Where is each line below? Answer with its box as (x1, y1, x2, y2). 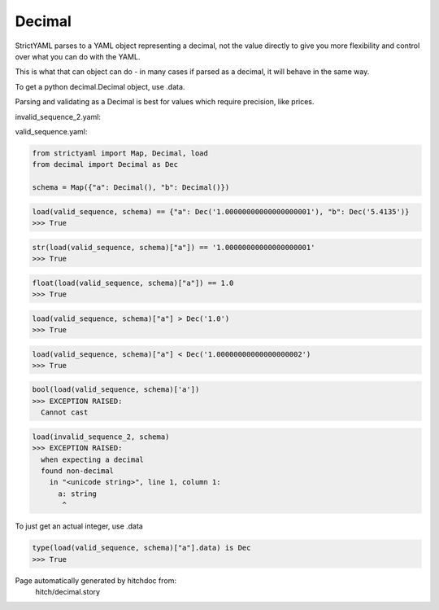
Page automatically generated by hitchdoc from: (15, 575, 176, 586)
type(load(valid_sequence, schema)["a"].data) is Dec (32, 543, 251, 553)
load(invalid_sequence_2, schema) (32, 432, 170, 441)
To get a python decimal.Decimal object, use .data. (15, 81, 185, 91)
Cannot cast (41, 408, 89, 417)
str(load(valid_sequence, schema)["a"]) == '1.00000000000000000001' (32, 243, 315, 252)
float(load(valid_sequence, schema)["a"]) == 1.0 (32, 278, 234, 287)
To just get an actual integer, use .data (15, 521, 144, 531)
